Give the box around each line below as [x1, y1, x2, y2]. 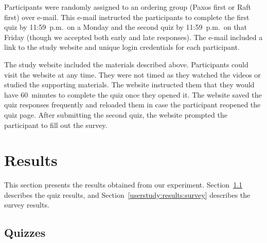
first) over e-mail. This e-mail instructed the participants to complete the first [4, 11, 250, 22]
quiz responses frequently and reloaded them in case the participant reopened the [4, 99, 261, 110]
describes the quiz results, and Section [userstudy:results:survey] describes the [4, 189, 251, 200]
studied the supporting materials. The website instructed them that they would [4, 79, 255, 90]
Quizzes [4, 225, 46, 240]
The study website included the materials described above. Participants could [4, 59, 248, 69]
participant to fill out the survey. [4, 119, 108, 130]
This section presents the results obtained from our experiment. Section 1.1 [4, 179, 243, 190]
